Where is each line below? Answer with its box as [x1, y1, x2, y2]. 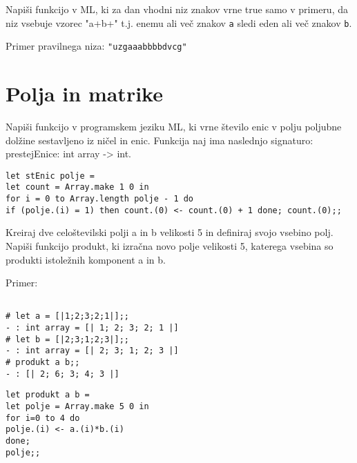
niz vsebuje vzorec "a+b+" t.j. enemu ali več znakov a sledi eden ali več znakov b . [6, 15, 352, 30]
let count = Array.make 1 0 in [6, 182, 149, 193]
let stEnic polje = [6, 170, 95, 181]
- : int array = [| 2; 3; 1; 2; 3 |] [6, 346, 179, 356]
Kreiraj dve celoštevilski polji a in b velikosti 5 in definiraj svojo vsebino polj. [6, 225, 334, 239]
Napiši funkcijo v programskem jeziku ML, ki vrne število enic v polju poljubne [6, 119, 342, 134]
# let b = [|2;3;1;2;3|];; [6, 334, 129, 344]
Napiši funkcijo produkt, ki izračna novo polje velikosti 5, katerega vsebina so [6, 239, 334, 253]
